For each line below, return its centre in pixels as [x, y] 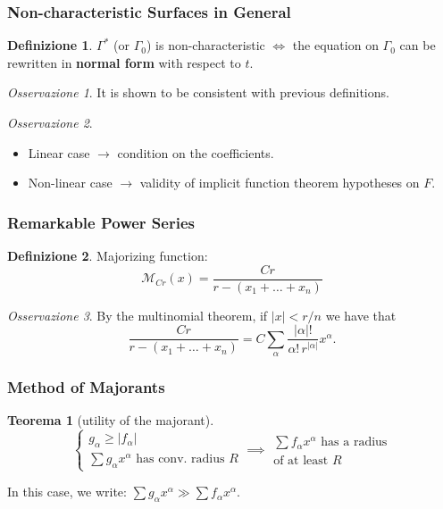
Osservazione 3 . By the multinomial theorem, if [138, 315]
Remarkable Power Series [101, 222]
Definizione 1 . [50, 45]
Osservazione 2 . [50, 122]
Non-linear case [70, 183]
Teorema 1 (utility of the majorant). [111, 420]
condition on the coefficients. [196, 152]
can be [418, 45]
